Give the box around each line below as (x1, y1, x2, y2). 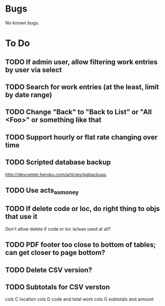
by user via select (5, 65, 62, 74)
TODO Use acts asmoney (5, 186, 79, 196)
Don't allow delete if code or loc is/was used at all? (5, 226, 111, 232)
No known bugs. (5, 20, 39, 26)
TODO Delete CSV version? (5, 266, 92, 274)
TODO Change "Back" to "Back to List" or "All (5, 108, 152, 116)
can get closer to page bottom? (5, 248, 105, 257)
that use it (5, 212, 38, 221)
